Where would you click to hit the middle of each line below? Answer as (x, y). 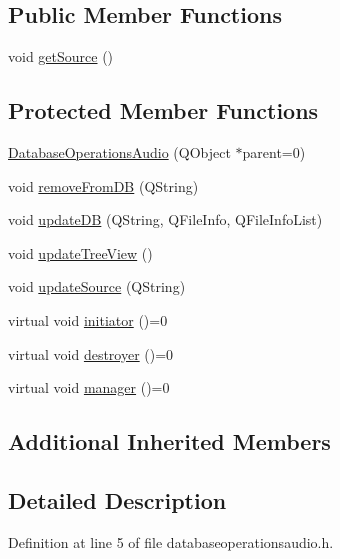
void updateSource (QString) (97, 286)
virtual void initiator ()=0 (88, 319)
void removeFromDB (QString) (103, 185)
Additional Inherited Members (169, 441)
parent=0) (274, 152)
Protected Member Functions (163, 110)
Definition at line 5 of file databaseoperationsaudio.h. (171, 541)
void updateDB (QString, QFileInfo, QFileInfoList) (165, 219)
